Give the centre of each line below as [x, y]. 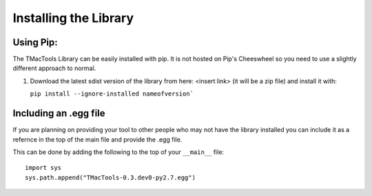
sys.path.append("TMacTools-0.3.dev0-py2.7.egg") [111, 177]
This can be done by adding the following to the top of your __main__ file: [118, 152]
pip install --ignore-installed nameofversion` [112, 94]
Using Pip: [35, 42]
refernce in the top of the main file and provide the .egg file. [97, 139]
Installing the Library [73, 18]
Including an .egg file [59, 113]
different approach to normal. [54, 68]
